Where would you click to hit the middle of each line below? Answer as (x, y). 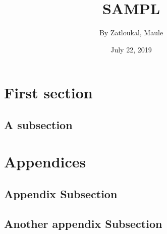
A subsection (38, 124)
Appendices (45, 162)
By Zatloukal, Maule (131, 33)
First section (48, 93)
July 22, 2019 (131, 49)
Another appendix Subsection (83, 223)
